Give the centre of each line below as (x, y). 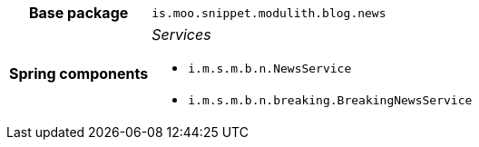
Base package (78, 13)
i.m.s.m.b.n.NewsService (270, 69)
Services (181, 34)
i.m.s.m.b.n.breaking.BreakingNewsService (330, 100)
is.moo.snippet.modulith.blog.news (269, 13)
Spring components (79, 73)
